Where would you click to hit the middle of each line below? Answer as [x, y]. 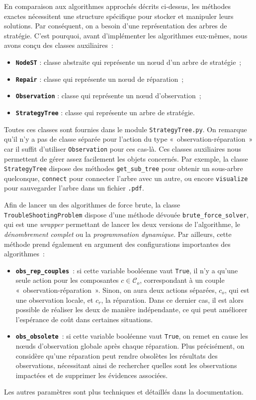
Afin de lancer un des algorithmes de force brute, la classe [92, 205]
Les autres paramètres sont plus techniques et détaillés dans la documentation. [124, 392]
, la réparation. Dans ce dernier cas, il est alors [172, 300]
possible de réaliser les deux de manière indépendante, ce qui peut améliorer [131, 309]
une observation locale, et [54, 300]
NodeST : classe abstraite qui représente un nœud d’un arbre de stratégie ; [128, 62]
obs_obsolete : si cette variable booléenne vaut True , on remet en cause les [132, 336]
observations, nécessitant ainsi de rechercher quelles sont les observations [126, 365]
